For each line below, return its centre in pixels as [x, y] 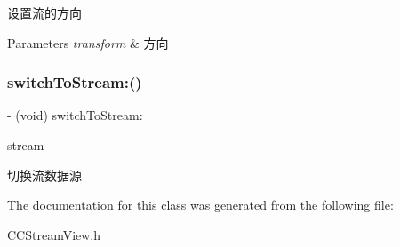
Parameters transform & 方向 [88, 42]
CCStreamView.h [54, 234]
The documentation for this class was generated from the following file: [200, 205]
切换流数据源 [44, 175]
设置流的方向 [44, 12]
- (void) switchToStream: [75, 115]
